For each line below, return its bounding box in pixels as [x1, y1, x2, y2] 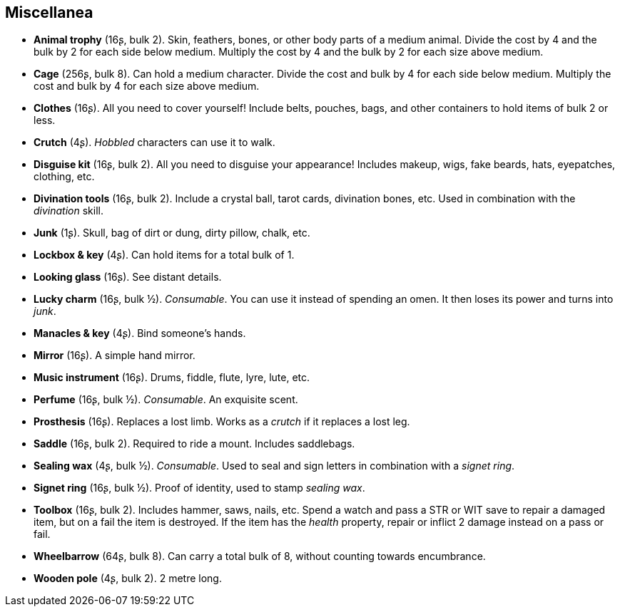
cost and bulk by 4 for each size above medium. [34, 80, 260, 93]
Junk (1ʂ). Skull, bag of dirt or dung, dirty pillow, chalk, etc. [34, 227, 310, 239]
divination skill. [34, 204, 104, 217]
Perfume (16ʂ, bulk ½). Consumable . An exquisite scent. [34, 393, 298, 406]
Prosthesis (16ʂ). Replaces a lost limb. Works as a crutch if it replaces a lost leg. [34, 415, 410, 428]
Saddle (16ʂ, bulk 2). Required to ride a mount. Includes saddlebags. [34, 437, 355, 450]
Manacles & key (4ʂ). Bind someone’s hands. [34, 327, 246, 340]
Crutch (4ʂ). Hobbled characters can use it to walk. [34, 136, 275, 149]
